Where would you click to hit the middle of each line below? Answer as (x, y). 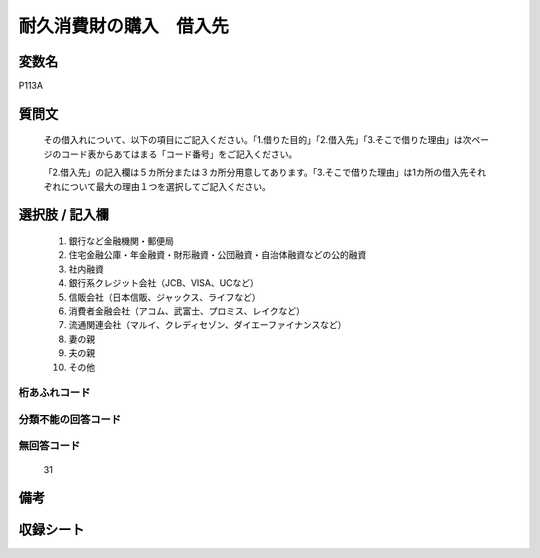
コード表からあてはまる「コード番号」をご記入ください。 (179, 154)
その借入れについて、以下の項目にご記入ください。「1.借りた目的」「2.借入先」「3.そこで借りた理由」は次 (257, 140)
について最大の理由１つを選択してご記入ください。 (166, 186)
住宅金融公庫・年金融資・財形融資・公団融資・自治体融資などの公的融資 (217, 255)
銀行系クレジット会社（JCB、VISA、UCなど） (164, 283)
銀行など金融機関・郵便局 (121, 241)
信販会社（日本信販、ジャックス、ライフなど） (164, 297)
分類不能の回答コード (70, 419)
